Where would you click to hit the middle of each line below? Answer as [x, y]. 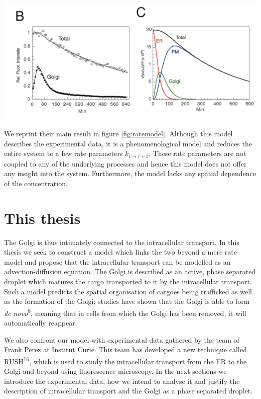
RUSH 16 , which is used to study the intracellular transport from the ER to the [125, 360]
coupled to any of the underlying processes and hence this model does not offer [125, 163]
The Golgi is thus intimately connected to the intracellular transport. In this [122, 242]
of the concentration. [36, 183]
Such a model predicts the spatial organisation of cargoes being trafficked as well [128, 291]
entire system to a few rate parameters [63, 153]
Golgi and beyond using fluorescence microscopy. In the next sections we [115, 371]
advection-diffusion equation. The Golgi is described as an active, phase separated [130, 271]
